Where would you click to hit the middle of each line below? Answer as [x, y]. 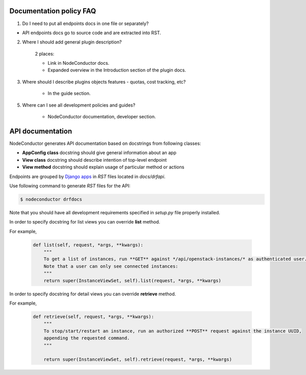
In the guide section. [69, 93]
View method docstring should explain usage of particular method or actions [103, 167]
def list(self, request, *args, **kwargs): [88, 245]
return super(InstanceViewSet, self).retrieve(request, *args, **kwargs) [138, 359]
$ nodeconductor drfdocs [51, 199]
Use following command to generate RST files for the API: [70, 186]
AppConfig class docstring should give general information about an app [99, 153]
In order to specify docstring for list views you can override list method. [85, 222]
